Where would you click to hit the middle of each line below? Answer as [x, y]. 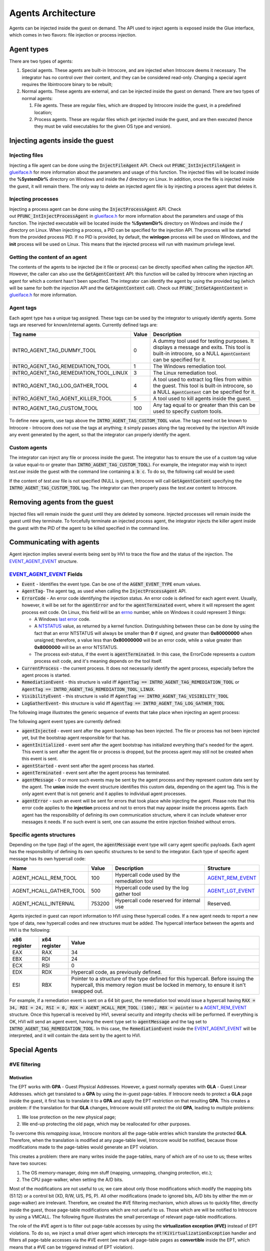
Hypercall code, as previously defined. [116, 972]
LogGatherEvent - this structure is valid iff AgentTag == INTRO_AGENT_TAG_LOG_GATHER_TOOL [123, 703]
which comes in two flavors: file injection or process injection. [73, 35]
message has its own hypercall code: [47, 859]
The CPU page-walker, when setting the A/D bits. [72, 1179]
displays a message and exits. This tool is [202, 347]
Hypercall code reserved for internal [158, 901]
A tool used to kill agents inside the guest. [202, 399]
